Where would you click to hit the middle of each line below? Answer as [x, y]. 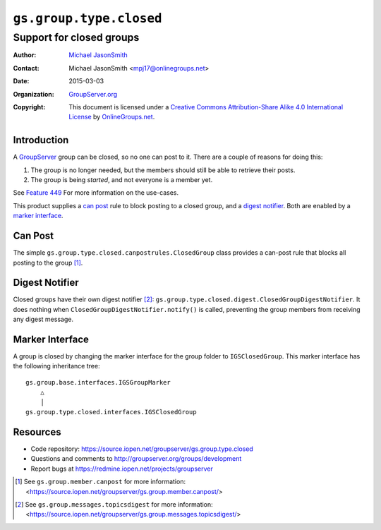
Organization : [34, 94]
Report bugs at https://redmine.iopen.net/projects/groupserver [122, 469]
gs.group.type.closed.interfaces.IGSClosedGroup [111, 412]
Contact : [26, 68]
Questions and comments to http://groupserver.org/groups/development [136, 459]
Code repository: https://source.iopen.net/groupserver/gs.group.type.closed [142, 449]
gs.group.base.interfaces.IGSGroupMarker [98, 382]
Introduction [41, 140]
